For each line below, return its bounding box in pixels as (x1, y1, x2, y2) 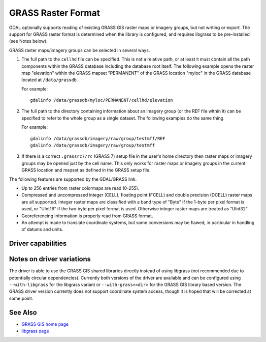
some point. (9, 295, 33, 301)
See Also (9, 308, 37, 316)
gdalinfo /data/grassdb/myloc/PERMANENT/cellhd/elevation (30, 97, 173, 103)
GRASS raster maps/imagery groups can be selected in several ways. (9, 47, 150, 53)
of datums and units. (21, 227, 64, 232)
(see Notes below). (9, 38, 48, 44)
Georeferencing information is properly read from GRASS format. (21, 213, 153, 219)
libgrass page (21, 328, 49, 334)
